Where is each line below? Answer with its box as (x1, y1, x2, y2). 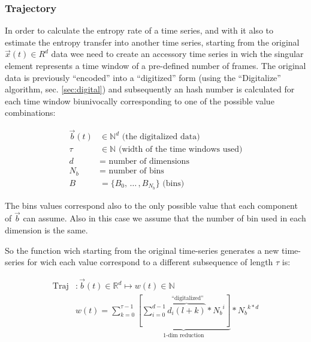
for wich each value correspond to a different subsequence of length (27, 256, 273, 268)
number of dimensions (108, 157, 189, 166)
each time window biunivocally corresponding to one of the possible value (5, 94, 274, 107)
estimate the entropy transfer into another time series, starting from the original (5, 35, 300, 48)
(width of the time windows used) (118, 145, 243, 154)
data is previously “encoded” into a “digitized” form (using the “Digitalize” (5, 71, 281, 83)
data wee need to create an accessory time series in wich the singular (51, 47, 304, 60)
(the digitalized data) (122, 133, 200, 142)
